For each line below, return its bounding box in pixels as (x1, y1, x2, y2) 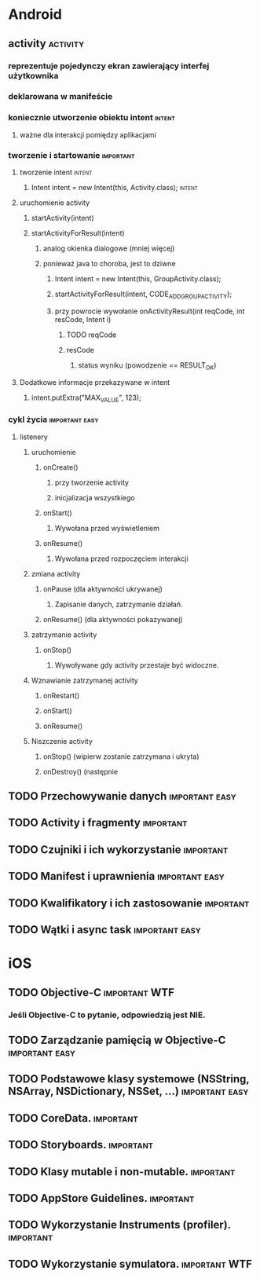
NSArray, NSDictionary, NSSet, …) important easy (8, 1085, 249, 1098)
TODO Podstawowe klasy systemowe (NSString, (8, 1072, 250, 1086)
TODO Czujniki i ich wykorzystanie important (8, 843, 229, 856)
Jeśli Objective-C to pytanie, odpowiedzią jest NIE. (8, 1009, 206, 1020)
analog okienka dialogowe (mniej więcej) (42, 244, 175, 253)
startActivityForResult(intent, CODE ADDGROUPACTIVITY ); (54, 289, 233, 300)
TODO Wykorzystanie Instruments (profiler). (8, 1218, 231, 1232)
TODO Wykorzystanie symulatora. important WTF (8, 1257, 253, 1270)
